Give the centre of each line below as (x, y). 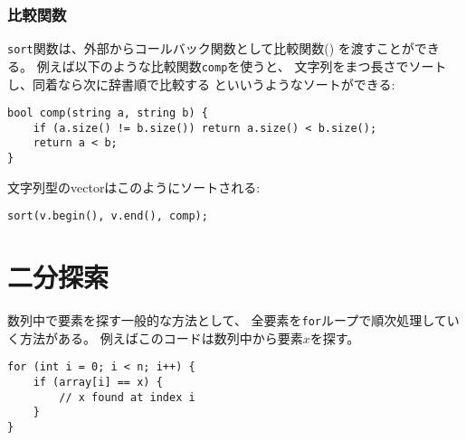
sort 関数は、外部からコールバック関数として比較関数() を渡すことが (211, 48)
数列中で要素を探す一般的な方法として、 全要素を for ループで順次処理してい (233, 320)
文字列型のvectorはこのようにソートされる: (134, 187)
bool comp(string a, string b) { (108, 113)
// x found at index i (127, 397)
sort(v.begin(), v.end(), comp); (108, 216)
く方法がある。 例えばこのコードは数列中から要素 (155, 337)
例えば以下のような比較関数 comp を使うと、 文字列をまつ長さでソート (242, 66)
